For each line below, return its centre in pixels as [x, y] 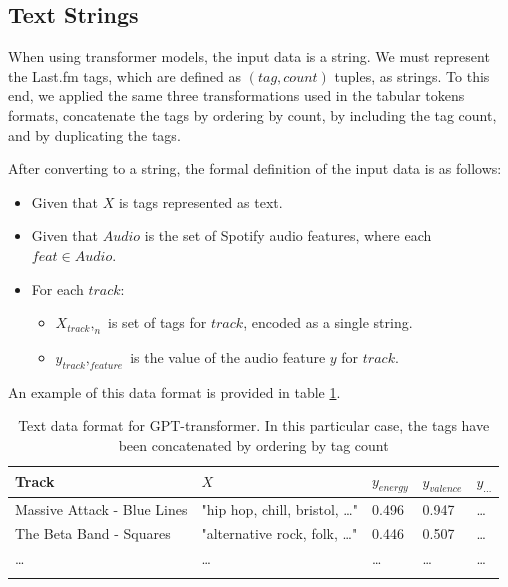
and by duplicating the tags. [94, 134]
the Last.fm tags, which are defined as [125, 75]
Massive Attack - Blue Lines [101, 508]
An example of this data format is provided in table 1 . [174, 391]
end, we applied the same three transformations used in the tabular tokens [236, 95]
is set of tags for [157, 322]
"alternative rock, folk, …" [279, 533]
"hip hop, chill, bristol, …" [279, 508]
